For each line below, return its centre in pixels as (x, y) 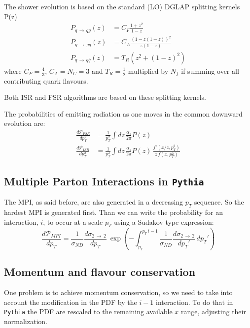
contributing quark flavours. (46, 80)
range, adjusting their (213, 312)
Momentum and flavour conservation (100, 272)
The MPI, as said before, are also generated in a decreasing (94, 202)
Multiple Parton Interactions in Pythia (104, 181)
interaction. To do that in (195, 302)
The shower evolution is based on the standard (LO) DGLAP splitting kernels (122, 6)
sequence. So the (219, 202)
